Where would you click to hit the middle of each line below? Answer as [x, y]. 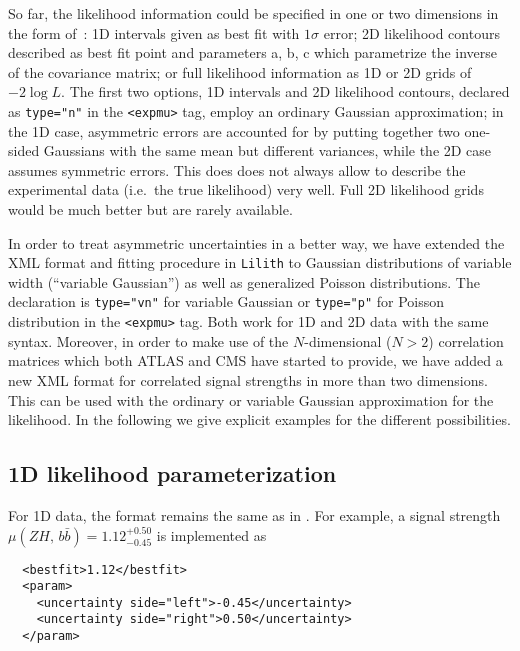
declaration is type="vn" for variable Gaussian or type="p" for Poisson [226, 301]
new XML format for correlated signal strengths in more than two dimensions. [248, 379]
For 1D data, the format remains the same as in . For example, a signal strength [254, 514]
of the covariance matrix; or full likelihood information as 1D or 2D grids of [240, 71]
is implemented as [211, 534]
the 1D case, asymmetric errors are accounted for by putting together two [234, 130]
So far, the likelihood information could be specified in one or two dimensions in [253, 13]
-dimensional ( [348, 340]
